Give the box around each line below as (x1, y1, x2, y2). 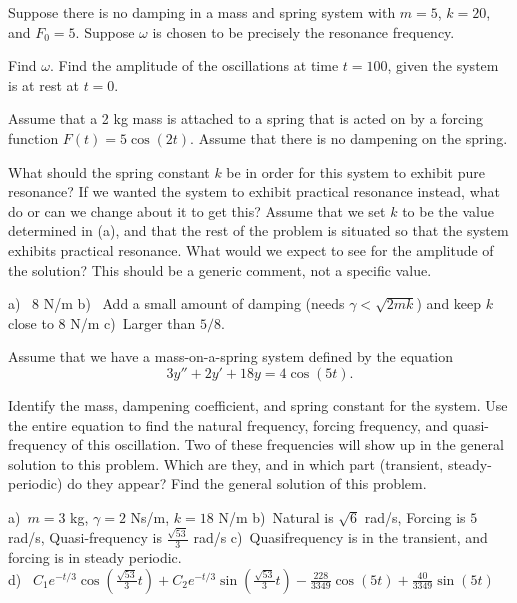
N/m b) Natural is (218, 506, 334, 527)
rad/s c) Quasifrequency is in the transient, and (193, 527, 488, 548)
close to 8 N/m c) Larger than (8, 312, 196, 333)
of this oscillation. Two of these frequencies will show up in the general (71, 434, 504, 455)
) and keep (416, 293, 482, 314)
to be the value (402, 200, 494, 221)
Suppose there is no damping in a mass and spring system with (8, 2, 396, 22)
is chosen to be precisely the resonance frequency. (152, 21, 455, 42)
